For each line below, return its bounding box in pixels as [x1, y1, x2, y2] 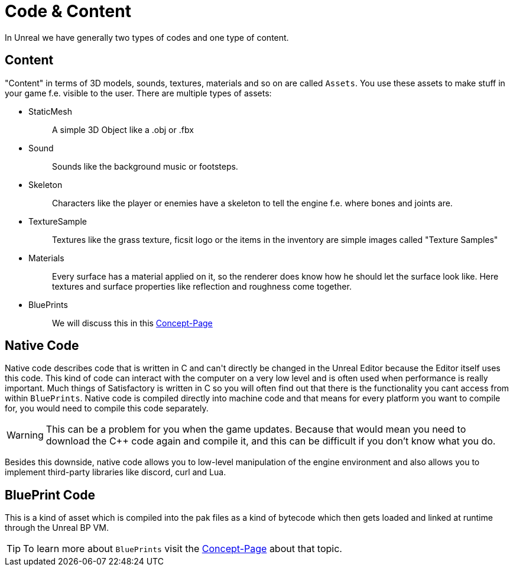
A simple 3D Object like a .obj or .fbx [52, 124, 194, 135]
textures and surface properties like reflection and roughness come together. [52, 281, 352, 291]
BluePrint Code [5, 487, 96, 502]
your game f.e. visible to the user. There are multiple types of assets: [5, 87, 272, 98]
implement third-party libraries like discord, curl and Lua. [5, 467, 226, 478]
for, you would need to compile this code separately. [5, 403, 209, 414]
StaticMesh [28, 106, 72, 116]
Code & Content [5, 1, 131, 21]
